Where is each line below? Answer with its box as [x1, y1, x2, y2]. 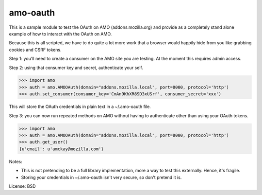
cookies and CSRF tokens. [9, 47, 62, 53]
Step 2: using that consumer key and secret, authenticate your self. [9, 65, 143, 71]
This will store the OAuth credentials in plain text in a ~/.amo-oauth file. [9, 104, 151, 109]
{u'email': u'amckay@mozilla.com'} [19, 146, 104, 152]
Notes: [9, 159, 22, 164]
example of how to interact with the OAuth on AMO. [9, 31, 112, 36]
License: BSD [9, 183, 36, 189]
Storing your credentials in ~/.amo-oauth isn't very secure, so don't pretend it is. [21, 174, 182, 180]
